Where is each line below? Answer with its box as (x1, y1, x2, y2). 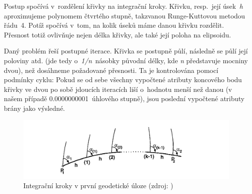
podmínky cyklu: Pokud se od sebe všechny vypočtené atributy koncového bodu (4, 74, 242, 85)
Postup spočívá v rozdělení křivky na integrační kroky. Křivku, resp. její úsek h (4, 1, 243, 11)
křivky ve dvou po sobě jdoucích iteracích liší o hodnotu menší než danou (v (4, 84, 232, 94)
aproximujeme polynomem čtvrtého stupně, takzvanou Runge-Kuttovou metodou (4, 10, 245, 20)
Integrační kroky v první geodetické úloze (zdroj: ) (23, 180, 173, 191)
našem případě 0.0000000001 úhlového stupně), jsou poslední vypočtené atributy (4, 93, 245, 104)
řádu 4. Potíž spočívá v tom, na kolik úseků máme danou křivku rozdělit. (4, 20, 224, 30)
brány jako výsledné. (4, 103, 65, 113)
